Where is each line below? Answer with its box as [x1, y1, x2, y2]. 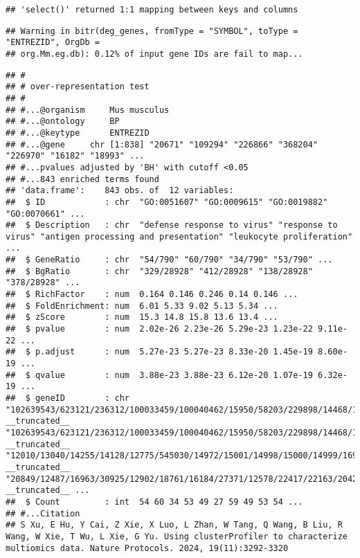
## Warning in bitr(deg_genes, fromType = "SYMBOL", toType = [6, 26, 298, 36]
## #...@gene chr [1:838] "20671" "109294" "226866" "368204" [6, 139, 318, 150]
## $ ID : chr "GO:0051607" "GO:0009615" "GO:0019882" [6, 197, 328, 207]
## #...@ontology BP [6, 116, 120, 127]
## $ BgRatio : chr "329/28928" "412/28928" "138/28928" [6, 266, 313, 276]
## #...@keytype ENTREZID [6, 127, 150, 138]
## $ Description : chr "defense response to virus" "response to [6, 220, 338, 231]
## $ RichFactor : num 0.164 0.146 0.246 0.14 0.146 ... [6, 289, 298, 300]
